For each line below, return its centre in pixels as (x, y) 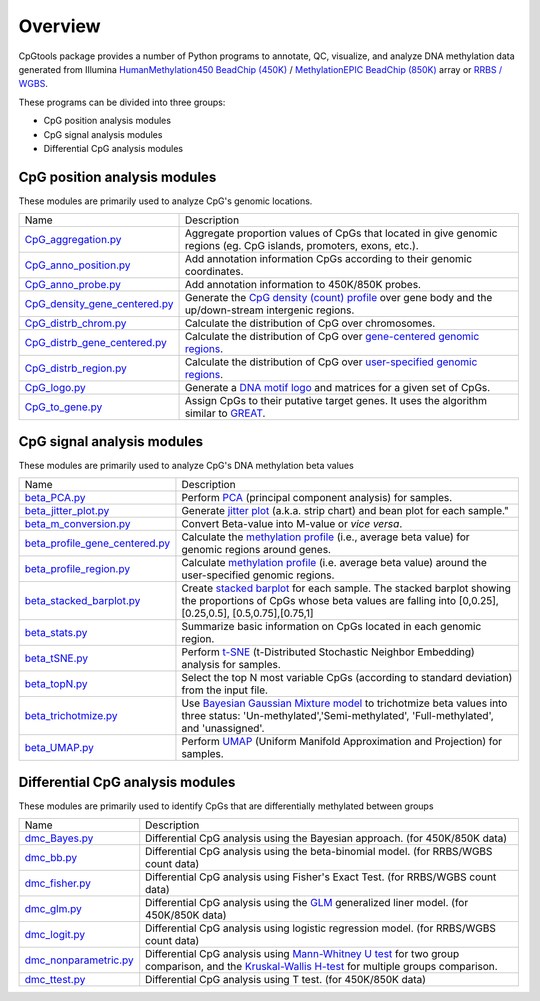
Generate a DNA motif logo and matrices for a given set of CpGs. (337, 388)
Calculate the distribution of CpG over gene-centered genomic (332, 337)
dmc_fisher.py (58, 883)
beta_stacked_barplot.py (82, 601)
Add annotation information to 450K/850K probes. (303, 285)
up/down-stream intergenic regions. (269, 310)
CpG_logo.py (55, 388)
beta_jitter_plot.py (67, 511)
